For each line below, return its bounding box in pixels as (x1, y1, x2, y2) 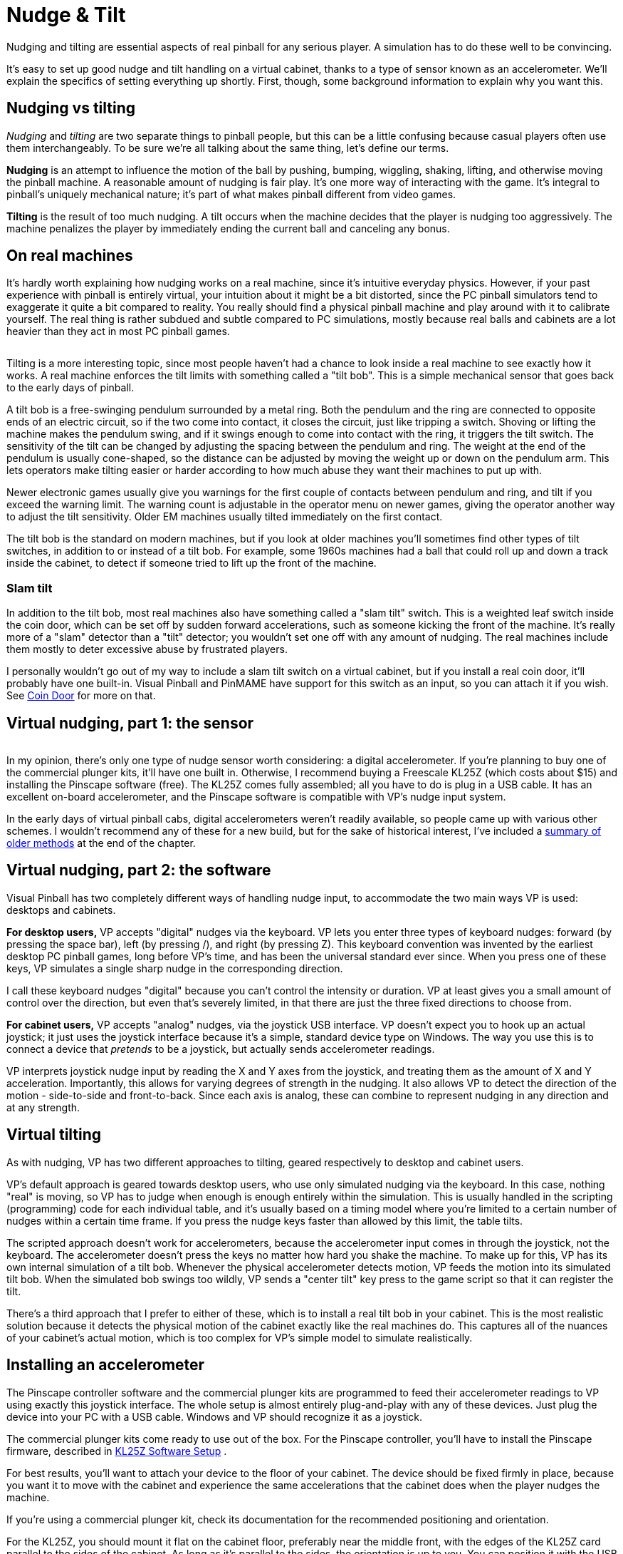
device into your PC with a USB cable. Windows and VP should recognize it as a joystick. (6, 1410, 423, 1423)
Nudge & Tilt (6, 3, 126, 27)
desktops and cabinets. (6, 903, 116, 916)
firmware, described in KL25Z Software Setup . (6, 1444, 227, 1457)
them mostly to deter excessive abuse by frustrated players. (6, 643, 288, 656)
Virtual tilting (6, 1126, 102, 1144)
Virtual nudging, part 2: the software (6, 861, 271, 880)
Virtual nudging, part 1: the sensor (6, 714, 254, 732)
